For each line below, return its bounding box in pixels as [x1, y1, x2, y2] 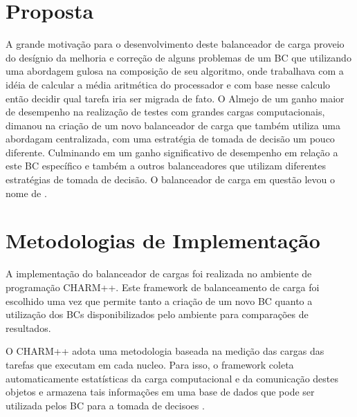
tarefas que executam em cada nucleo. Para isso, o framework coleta [6, 357, 294, 371]
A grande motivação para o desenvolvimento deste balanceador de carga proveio [6, 37, 345, 51]
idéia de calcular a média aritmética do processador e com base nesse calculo [6, 77, 331, 91]
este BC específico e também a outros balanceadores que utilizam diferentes [6, 158, 327, 173]
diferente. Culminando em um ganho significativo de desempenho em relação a [6, 145, 338, 159]
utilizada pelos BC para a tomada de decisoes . [6, 398, 205, 412]
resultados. [6, 320, 51, 335]
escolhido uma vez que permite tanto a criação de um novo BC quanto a [6, 293, 313, 308]
